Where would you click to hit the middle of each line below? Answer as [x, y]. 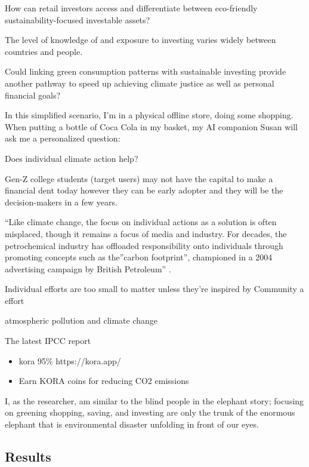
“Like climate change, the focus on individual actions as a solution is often [141, 222]
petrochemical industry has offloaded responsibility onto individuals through [144, 245]
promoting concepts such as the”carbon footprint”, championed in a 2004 [139, 257]
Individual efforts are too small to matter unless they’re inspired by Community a [154, 289]
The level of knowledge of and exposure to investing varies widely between [140, 40]
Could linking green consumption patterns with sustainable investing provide [146, 71]
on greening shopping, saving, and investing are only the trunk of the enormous [150, 412]
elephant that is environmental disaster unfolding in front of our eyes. [132, 424]
